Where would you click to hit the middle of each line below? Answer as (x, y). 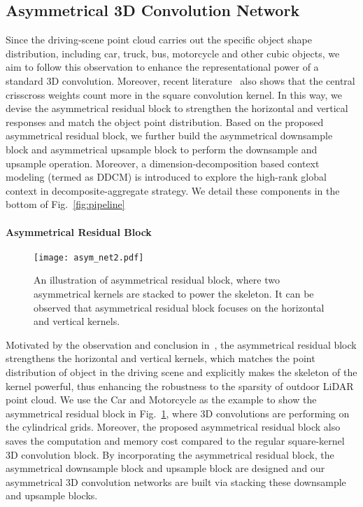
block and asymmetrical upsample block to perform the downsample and (162, 149)
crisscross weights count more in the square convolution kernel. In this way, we (174, 94)
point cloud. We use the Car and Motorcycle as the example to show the (161, 400)
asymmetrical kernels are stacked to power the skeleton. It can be (174, 293)
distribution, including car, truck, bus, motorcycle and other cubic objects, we (173, 53)
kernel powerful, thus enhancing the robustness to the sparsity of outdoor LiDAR (180, 386)
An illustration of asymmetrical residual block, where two (157, 280)
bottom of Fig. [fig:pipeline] (65, 204)
